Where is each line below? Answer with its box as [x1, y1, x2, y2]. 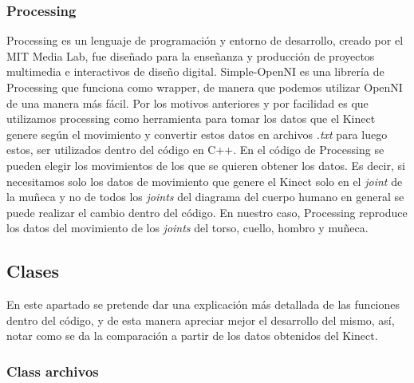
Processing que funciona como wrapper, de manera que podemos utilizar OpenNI [6, 79, 403, 95]
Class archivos [6, 361, 99, 381]
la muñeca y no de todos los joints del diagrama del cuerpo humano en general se [6, 188, 404, 205]
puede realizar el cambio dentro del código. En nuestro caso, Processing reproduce [6, 203, 408, 220]
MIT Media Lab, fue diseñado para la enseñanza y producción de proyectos [6, 47, 375, 64]
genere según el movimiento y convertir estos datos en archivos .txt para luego [6, 125, 388, 142]
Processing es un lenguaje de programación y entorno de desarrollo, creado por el [6, 32, 404, 49]
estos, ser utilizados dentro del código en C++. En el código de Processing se [6, 141, 384, 158]
